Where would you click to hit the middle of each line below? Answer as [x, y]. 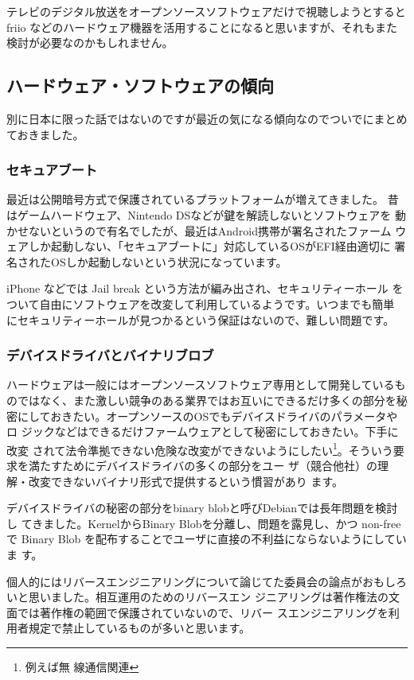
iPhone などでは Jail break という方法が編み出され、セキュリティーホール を [205, 288]
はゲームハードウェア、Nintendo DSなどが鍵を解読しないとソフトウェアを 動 [206, 214]
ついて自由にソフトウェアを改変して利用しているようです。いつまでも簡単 [201, 303]
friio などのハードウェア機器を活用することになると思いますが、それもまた [202, 27]
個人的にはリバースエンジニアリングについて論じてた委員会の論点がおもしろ [207, 581]
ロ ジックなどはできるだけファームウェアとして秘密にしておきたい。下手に [203, 431]
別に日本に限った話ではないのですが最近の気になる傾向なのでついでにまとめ [207, 118]
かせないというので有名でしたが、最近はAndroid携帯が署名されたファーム [199, 230]
